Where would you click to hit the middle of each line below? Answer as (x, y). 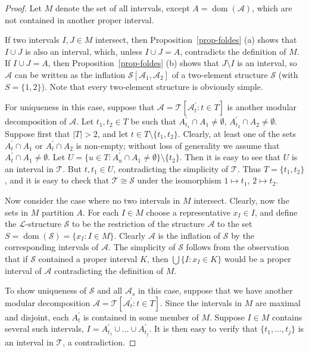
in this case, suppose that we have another (215, 290)
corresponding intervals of (52, 247)
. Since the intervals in (201, 302)
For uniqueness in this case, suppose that (80, 107)
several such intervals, (44, 328)
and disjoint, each (37, 317)
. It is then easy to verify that (203, 328)
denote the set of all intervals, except (122, 8)
